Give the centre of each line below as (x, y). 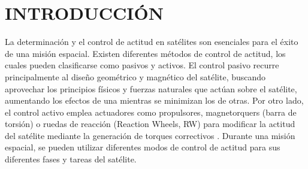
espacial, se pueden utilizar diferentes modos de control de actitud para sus (143, 147)
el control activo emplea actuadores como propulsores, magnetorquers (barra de (151, 112)
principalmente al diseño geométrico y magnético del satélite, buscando (135, 76)
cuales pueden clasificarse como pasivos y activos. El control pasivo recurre (142, 65)
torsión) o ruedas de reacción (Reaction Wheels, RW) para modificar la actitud (150, 124)
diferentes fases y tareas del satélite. (71, 159)
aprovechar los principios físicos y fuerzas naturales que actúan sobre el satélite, (151, 88)
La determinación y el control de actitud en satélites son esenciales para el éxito (152, 42)
